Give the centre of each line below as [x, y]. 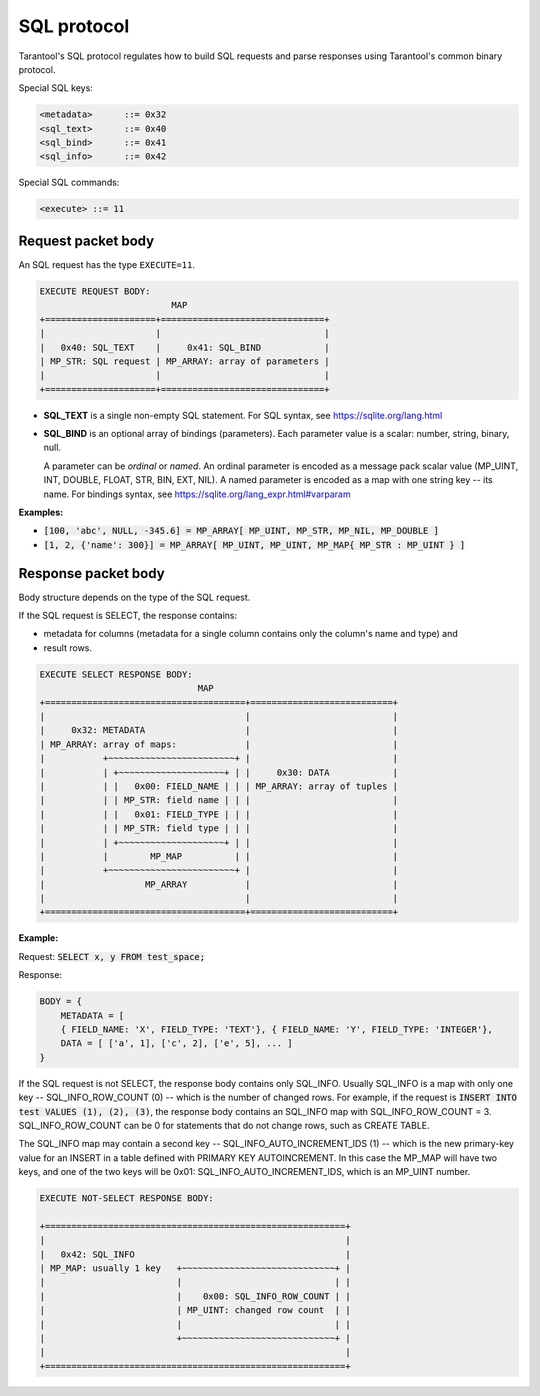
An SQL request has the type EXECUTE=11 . [106, 264]
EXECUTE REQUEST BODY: [95, 291]
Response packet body [91, 573]
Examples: [41, 512]
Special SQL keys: [56, 88]
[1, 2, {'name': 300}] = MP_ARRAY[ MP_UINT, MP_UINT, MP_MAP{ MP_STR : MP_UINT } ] [254, 544]
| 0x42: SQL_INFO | [195, 1254]
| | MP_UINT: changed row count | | [195, 1310]
